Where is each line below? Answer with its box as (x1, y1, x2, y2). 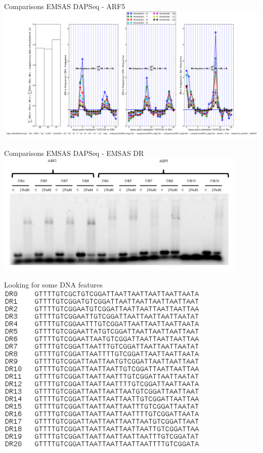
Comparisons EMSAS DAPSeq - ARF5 (4, 1, 125, 11)
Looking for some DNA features (4, 279, 103, 290)
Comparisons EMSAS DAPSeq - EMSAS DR (4, 147, 144, 158)
